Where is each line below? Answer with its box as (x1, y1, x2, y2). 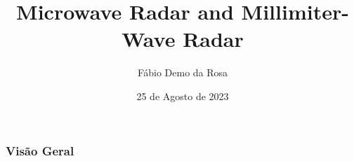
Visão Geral (6, 141, 74, 159)
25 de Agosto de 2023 (136, 88, 229, 103)
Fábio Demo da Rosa (137, 65, 228, 80)
